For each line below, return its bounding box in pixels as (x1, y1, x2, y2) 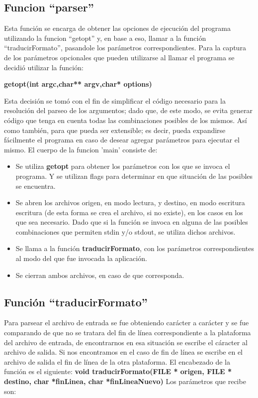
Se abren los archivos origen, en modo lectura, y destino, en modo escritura (15, 197, 245, 208)
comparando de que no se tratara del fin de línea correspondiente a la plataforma (4, 327, 251, 338)
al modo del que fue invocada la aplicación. (15, 253, 147, 264)
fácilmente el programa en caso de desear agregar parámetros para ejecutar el (4, 134, 240, 145)
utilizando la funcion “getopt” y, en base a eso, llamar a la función (4, 32, 206, 43)
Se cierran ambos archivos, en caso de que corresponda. (15, 269, 184, 280)
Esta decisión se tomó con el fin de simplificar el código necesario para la (4, 95, 226, 106)
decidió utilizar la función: (4, 62, 84, 72)
